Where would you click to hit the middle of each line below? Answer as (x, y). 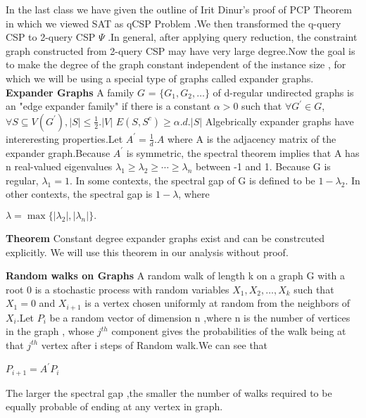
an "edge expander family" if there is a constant (108, 106)
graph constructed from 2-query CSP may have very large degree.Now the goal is (181, 50)
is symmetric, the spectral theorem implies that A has (243, 152)
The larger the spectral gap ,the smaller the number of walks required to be (169, 392)
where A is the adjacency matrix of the (252, 138)
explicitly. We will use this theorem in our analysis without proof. (147, 252)
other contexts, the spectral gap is (79, 194)
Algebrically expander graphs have (279, 121)
